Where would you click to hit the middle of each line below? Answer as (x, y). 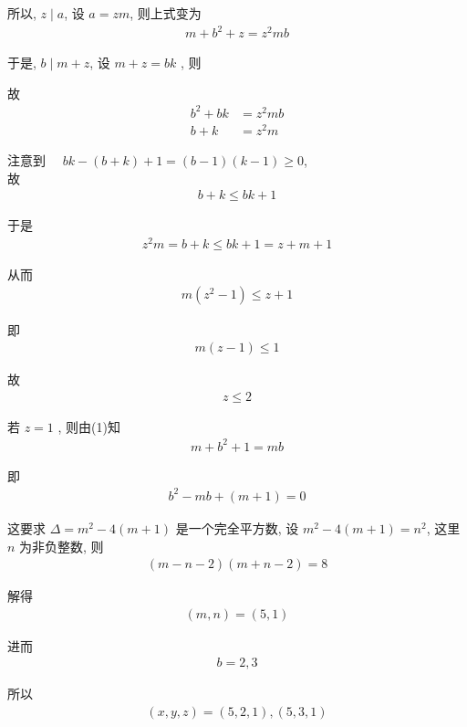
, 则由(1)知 (89, 426)
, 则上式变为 (166, 13)
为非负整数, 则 (62, 546)
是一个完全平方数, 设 (237, 528)
